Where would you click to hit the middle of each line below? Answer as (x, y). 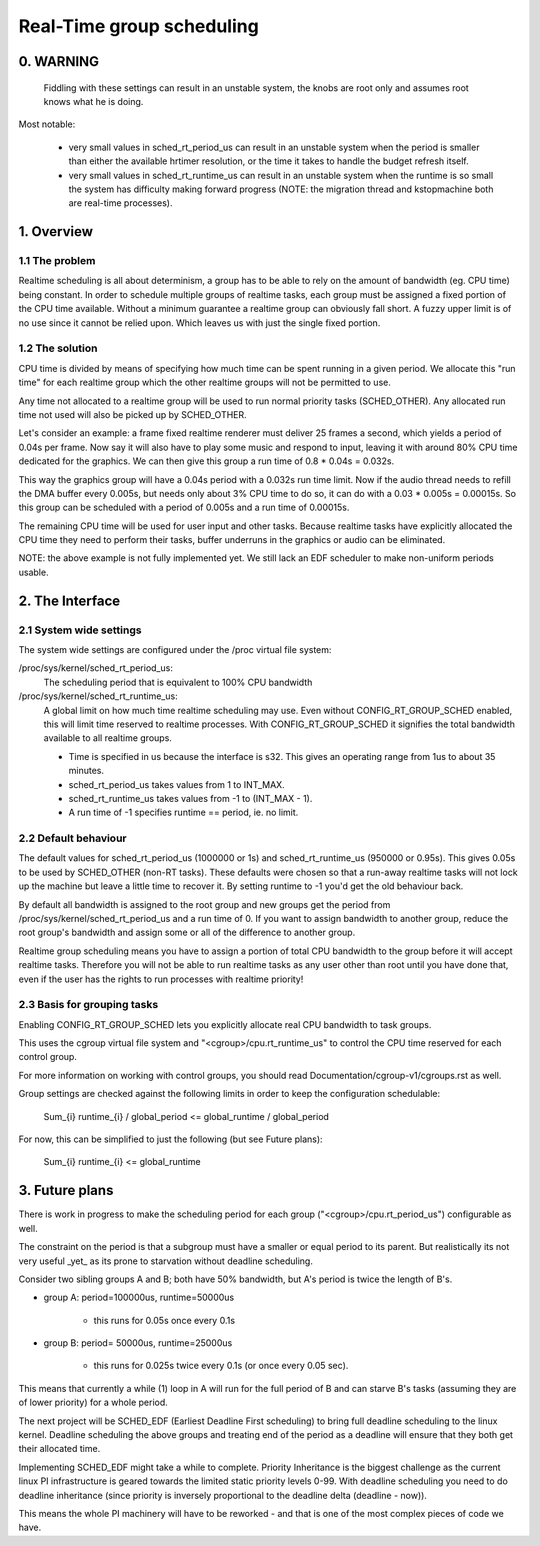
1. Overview (56, 231)
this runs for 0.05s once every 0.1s (164, 1320)
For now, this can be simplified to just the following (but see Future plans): (171, 1139)
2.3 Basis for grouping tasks (88, 1005)
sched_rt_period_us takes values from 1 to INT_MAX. (176, 784)
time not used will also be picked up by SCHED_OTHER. (132, 414)
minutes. (86, 771)
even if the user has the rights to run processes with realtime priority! (161, 979)
